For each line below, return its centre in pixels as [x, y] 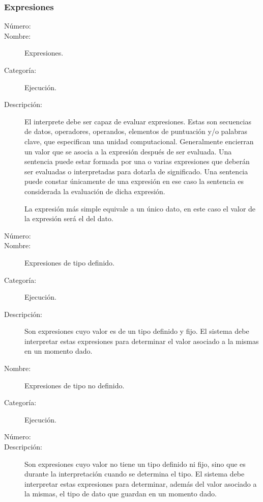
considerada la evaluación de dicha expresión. [95, 191]
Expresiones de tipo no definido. [75, 385]
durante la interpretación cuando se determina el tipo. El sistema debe [135, 474]
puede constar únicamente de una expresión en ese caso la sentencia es [134, 181]
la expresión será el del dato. [69, 218]
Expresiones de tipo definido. [69, 262]
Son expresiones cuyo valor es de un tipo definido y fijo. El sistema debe [137, 331]
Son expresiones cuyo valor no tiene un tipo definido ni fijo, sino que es [135, 464]
